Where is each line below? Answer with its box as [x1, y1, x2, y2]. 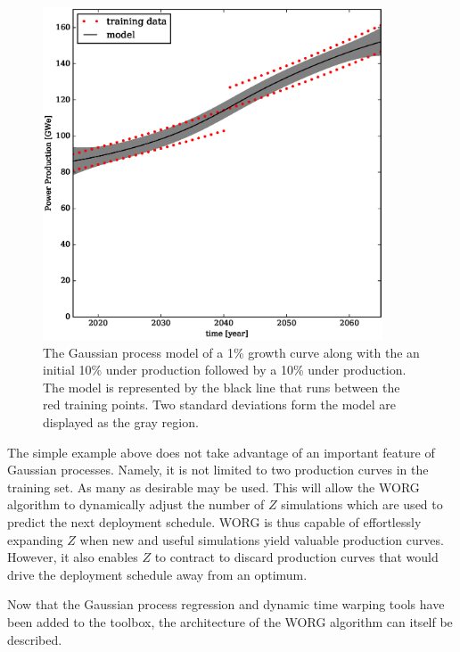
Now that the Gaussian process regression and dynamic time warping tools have [7, 595, 445, 614]
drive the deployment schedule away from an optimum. [7, 565, 308, 583]
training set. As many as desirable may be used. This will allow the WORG [7, 477, 420, 496]
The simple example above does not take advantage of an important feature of [7, 442, 435, 461]
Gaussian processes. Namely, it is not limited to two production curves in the [7, 460, 429, 479]
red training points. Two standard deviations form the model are [43, 395, 396, 414]
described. [7, 630, 62, 648]
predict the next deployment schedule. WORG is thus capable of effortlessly [7, 512, 422, 531]
